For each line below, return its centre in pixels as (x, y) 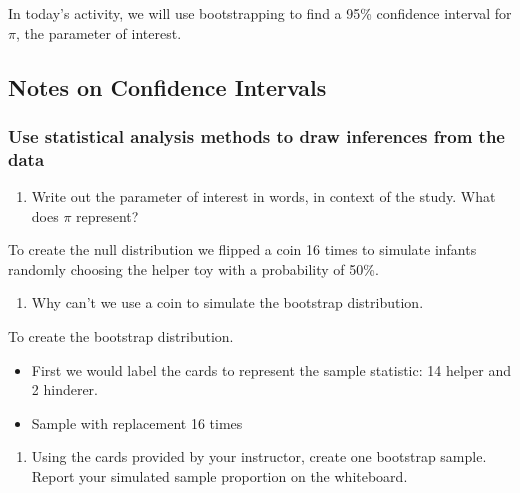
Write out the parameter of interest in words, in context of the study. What (263, 196)
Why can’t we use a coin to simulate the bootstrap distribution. (227, 302)
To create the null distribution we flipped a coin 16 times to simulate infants (242, 249)
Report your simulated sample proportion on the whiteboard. (219, 476)
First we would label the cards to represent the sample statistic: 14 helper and (271, 369)
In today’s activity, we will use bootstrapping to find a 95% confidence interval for (260, 13)
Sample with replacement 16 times (137, 422)
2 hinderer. (65, 389)
